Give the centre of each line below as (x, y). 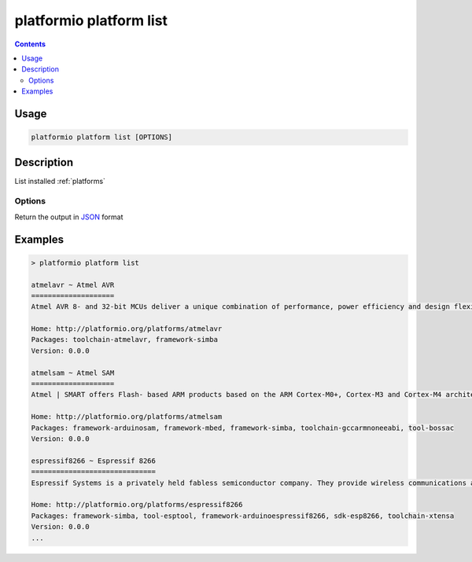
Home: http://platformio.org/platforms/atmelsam (127, 417)
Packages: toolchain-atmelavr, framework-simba (124, 340)
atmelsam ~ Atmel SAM (73, 373)
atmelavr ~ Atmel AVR (73, 285)
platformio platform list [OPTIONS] (102, 137)
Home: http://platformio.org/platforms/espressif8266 (137, 505)
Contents (30, 44)
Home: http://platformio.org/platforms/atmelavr (127, 329)
